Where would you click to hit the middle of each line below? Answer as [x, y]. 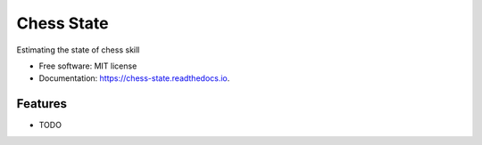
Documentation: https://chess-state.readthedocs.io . [134, 78]
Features [42, 104]
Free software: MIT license [88, 66]
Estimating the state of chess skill [78, 50]
